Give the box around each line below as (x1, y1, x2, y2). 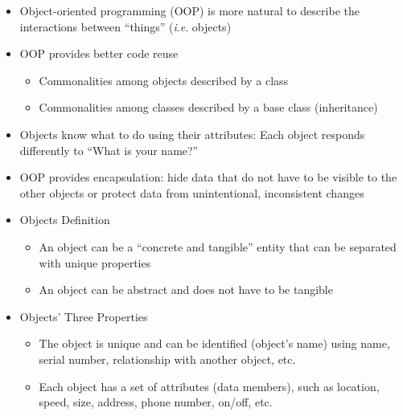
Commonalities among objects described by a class (39, 71, 289, 88)
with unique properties (39, 254, 151, 271)
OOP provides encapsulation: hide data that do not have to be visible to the (19, 169, 397, 186)
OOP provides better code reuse (19, 45, 179, 62)
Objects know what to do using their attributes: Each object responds (19, 125, 365, 142)
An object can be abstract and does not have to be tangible (39, 281, 333, 298)
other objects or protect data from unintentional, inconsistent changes (19, 184, 364, 201)
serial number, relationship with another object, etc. (39, 350, 296, 367)
